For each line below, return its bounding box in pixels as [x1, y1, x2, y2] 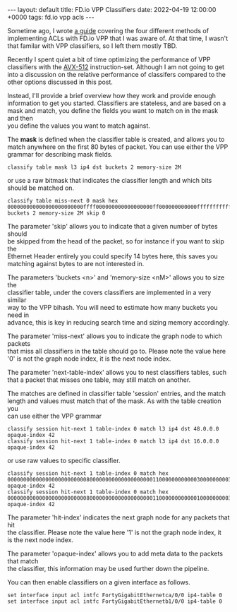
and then [7, 114, 33, 122]
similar [7, 296, 27, 304]
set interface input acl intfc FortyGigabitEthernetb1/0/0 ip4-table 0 [7, 598, 222, 605]
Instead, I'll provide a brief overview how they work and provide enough [7, 92, 217, 100]
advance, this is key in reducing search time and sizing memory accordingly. [7, 318, 230, 326]
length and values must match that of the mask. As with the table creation [7, 397, 221, 405]
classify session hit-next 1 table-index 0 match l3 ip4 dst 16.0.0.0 [7, 438, 219, 445]
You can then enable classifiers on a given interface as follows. [7, 578, 190, 587]
